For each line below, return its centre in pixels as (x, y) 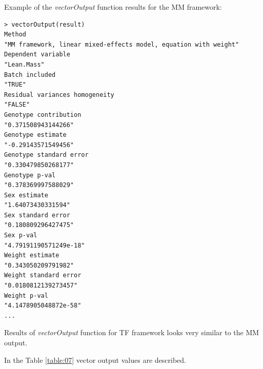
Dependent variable (37, 55)
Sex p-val (21, 235)
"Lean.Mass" (24, 64)
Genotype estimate (35, 135)
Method (15, 35)
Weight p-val (26, 295)
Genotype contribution (43, 115)
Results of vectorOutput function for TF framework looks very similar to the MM (132, 332)
